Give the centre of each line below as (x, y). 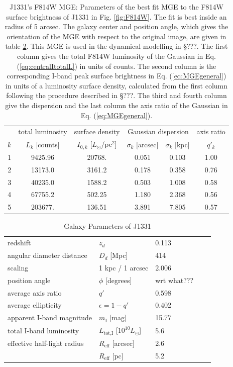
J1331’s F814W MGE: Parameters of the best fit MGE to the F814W (116, 7)
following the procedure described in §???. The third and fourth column (117, 95)
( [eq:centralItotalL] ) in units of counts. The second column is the (117, 66)
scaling (18, 267)
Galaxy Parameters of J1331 (107, 226)
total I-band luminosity (43, 330)
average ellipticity (35, 305)
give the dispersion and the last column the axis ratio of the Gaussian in (117, 105)
